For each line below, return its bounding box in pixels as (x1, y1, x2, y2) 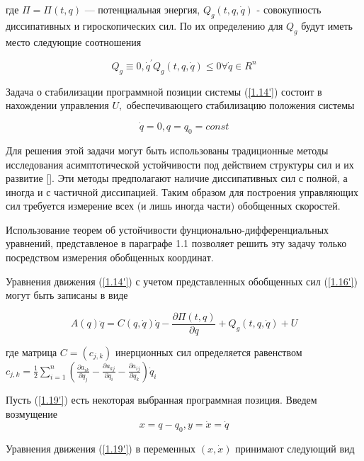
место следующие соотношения (6, 34, 142, 49)
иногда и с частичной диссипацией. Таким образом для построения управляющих (6, 184, 358, 199)
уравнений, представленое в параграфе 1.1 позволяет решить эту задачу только (6, 236, 347, 251)
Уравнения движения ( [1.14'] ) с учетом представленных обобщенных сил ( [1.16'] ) (6, 273, 358, 288)
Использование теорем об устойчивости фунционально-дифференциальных (6, 222, 329, 237)
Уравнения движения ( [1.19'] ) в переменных (6, 441, 196, 456)
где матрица (6, 344, 57, 359)
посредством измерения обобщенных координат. (6, 250, 214, 265)
